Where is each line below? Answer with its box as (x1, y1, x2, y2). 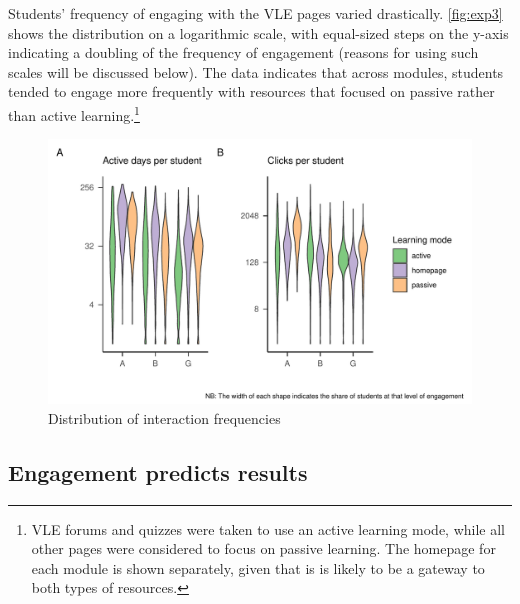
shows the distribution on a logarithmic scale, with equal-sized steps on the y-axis (8, 22, 509, 43)
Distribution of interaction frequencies (48, 407, 281, 428)
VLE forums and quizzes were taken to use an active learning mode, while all (31, 518, 505, 539)
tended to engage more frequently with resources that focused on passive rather (8, 81, 495, 102)
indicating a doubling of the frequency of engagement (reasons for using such (8, 42, 479, 63)
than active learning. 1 (8, 101, 140, 125)
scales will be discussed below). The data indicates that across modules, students (8, 61, 504, 82)
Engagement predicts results (8, 456, 308, 487)
